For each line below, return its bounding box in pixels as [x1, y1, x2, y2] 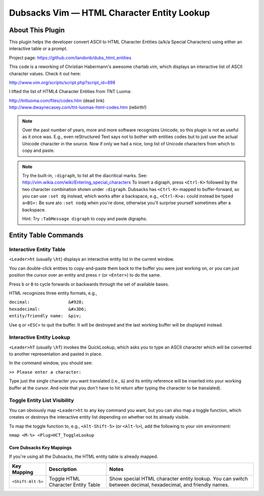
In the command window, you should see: [9, 360, 93, 366]
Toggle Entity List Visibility [9, 397, 74, 404]
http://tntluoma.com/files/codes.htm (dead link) [9, 97, 105, 103]
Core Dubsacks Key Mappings [9, 445, 72, 450]
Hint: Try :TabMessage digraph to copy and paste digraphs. [22, 216, 148, 222]
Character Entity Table [49, 481, 100, 488]
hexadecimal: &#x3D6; [9, 306, 87, 312]
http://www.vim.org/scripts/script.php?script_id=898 [9, 80, 116, 86]
